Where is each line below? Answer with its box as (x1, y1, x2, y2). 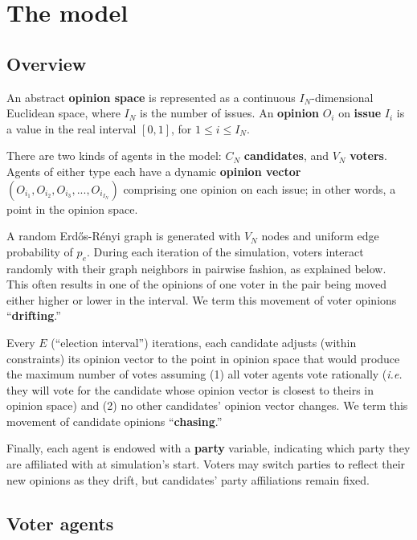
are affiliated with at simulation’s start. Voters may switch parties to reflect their (6, 456, 406, 472)
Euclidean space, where (6, 104, 121, 121)
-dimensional (311, 88, 374, 105)
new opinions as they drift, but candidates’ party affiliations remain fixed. (6, 471, 370, 488)
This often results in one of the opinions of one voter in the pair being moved (6, 276, 386, 292)
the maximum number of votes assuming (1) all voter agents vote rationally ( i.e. (6, 366, 403, 382)
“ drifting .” (6, 307, 61, 324)
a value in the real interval (6, 120, 137, 137)
